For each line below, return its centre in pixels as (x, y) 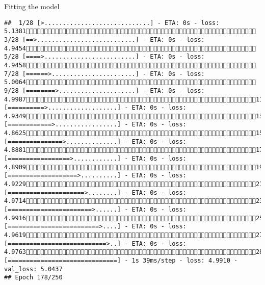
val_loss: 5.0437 (33, 269)
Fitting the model (32, 6)
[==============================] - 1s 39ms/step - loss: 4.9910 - (121, 260)
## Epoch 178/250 (33, 278)
